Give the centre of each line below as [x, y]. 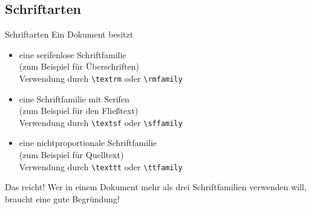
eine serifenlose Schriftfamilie [73, 54]
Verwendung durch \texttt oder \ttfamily [101, 166]
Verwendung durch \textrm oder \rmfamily [101, 78]
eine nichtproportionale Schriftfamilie [88, 143]
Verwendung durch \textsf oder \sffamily [101, 122]
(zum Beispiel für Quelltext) [71, 155]
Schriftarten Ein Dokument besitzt [69, 34]
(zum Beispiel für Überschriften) [79, 66]
